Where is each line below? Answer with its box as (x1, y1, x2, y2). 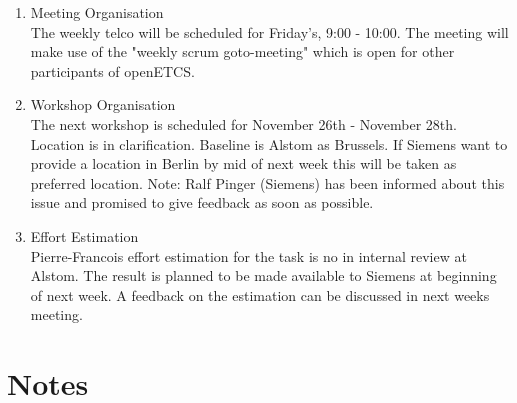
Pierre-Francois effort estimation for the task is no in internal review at (30, 245, 467, 266)
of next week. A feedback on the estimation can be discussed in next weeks (30, 284, 490, 305)
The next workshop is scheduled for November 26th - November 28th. (30, 113, 457, 134)
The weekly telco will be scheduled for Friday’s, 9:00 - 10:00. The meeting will (30, 21, 509, 42)
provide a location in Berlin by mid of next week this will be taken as (30, 153, 457, 174)
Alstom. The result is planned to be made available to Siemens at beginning (30, 265, 497, 286)
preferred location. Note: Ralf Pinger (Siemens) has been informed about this (30, 172, 505, 193)
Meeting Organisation (30, 2, 164, 22)
